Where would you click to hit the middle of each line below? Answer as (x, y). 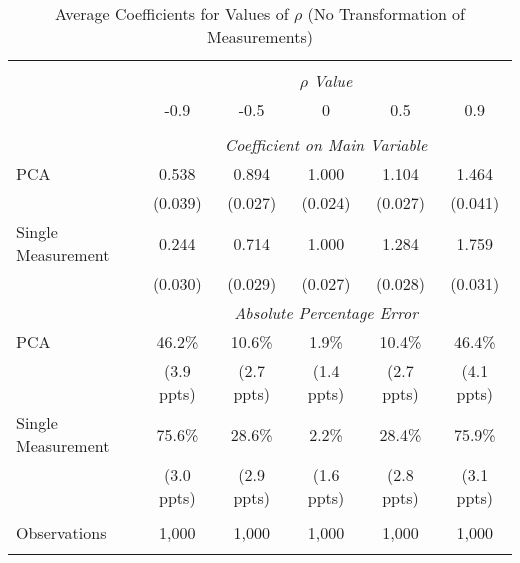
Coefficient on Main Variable (326, 144)
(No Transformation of (386, 13)
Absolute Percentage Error (326, 312)
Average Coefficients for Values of (171, 13)
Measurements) (260, 36)
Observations (61, 532)
